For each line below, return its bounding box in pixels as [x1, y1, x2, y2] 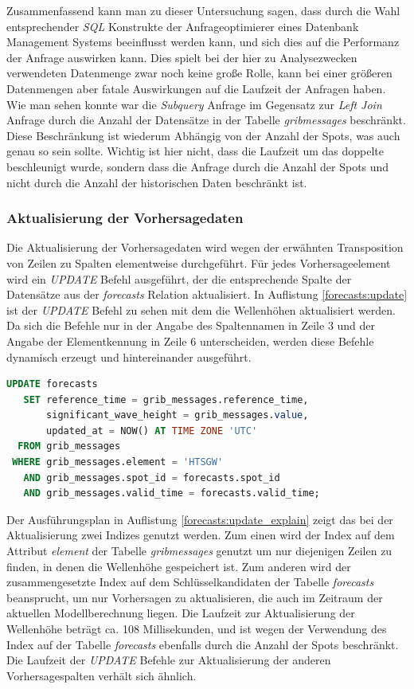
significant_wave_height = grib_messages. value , [46, 409, 309, 421]
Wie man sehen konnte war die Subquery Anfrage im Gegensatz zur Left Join [6, 96, 382, 112]
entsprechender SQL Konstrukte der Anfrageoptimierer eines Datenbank [6, 18, 359, 34]
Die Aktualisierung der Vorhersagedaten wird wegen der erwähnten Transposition [6, 239, 404, 256]
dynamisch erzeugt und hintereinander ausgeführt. [6, 348, 252, 365]
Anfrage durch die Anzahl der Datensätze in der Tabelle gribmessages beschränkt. [6, 112, 406, 128]
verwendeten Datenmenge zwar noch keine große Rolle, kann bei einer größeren [6, 65, 393, 81]
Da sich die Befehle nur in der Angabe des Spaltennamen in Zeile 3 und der [6, 317, 376, 334]
